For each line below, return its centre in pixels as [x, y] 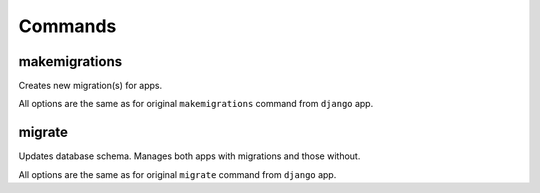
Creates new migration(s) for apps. [90, 86]
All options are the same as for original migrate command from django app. [177, 174]
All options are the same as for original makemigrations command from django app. [196, 104]
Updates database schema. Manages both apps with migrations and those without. [189, 156]
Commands [67, 26]
